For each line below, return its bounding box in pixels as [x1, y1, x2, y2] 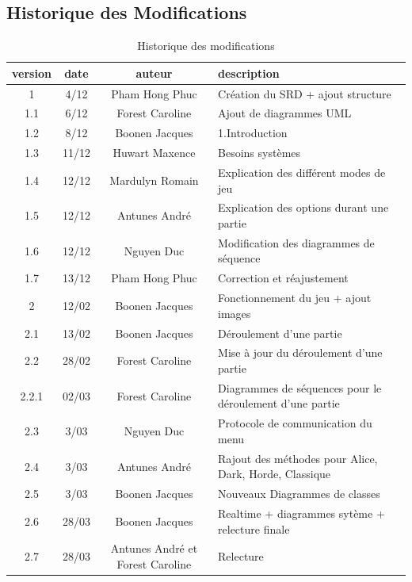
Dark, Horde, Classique [218, 465, 331, 482]
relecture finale [218, 520, 290, 537]
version [12, 64, 51, 81]
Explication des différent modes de [218, 164, 386, 181]
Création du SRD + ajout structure [218, 85, 391, 101]
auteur [135, 64, 173, 81]
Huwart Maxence [113, 144, 196, 161]
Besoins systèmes [218, 144, 301, 161]
